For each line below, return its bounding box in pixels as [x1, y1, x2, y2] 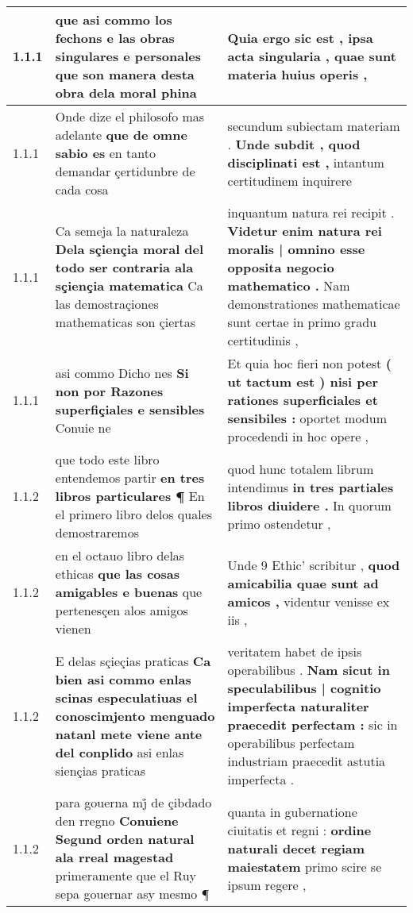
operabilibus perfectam [227, 734, 355, 752]
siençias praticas [55, 761, 145, 780]
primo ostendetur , [227, 514, 331, 533]
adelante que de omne [55, 125, 187, 144]
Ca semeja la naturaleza [55, 222, 189, 240]
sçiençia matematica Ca [55, 276, 203, 295]
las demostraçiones [55, 295, 159, 313]
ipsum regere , [227, 875, 307, 894]
